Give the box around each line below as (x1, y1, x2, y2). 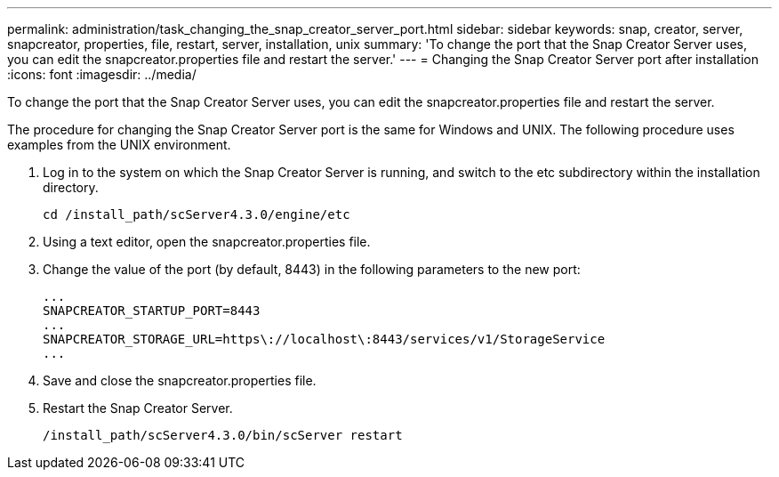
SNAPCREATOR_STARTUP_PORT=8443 (43, 303, 261, 318)
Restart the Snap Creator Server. (43, 400, 233, 416)
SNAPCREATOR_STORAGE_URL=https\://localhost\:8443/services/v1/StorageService (43, 332, 606, 346)
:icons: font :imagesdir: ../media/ (7, 67, 197, 82)
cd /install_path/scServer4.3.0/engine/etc (43, 207, 350, 222)
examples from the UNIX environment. (7, 137, 231, 152)
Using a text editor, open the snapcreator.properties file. (43, 234, 371, 249)
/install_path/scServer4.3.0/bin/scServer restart (43, 428, 403, 442)
